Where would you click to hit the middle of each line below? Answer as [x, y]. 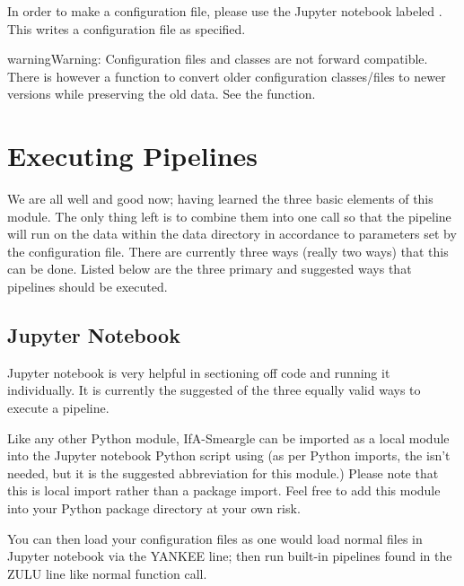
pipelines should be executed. [88, 287]
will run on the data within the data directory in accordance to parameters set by [232, 234]
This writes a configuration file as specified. [127, 28]
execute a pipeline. [58, 408]
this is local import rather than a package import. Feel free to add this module [224, 490]
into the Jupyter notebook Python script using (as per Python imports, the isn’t [229, 455]
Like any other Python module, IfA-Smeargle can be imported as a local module [228, 437]
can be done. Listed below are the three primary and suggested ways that [210, 269]
